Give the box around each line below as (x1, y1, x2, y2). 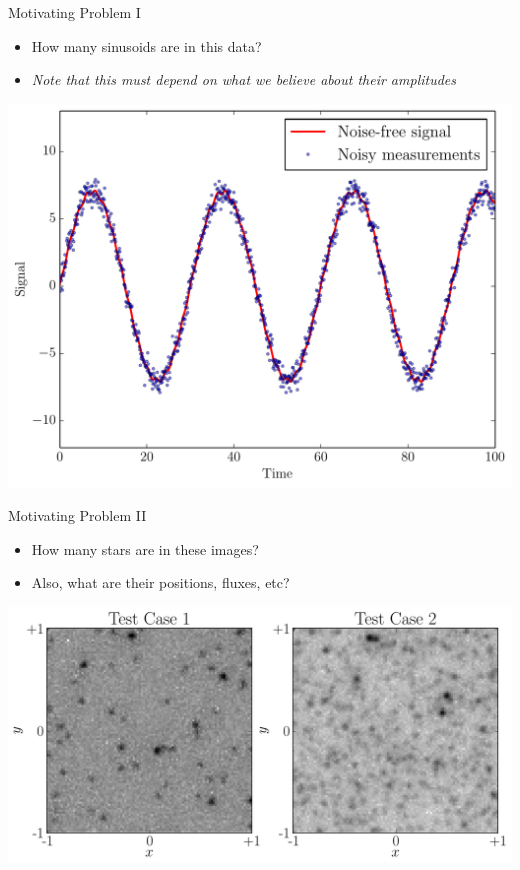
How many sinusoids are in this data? (31, 35, 262, 56)
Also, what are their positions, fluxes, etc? (31, 572, 290, 593)
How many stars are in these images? (31, 538, 259, 559)
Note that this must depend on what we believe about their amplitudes (31, 69, 456, 90)
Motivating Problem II (8, 505, 147, 526)
